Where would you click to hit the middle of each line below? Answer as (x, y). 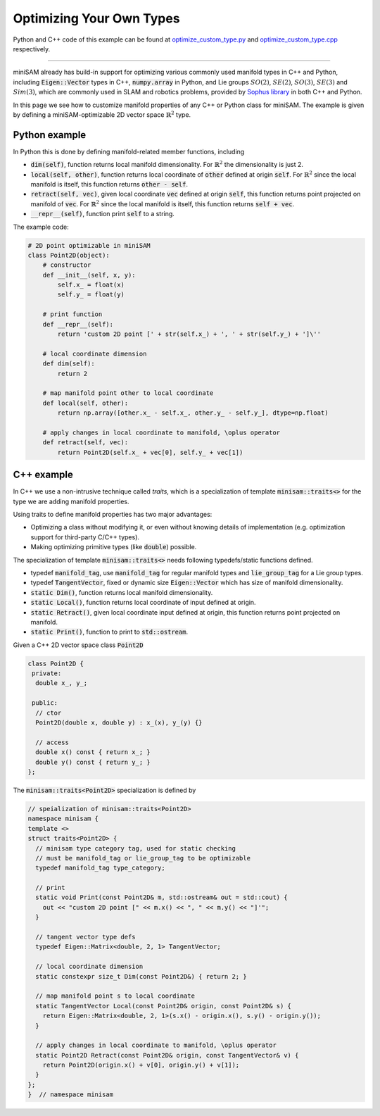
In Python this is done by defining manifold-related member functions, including (129, 151)
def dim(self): (69, 364)
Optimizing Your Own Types (96, 18)
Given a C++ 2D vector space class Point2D (78, 645)
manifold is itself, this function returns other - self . (109, 184)
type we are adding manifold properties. (71, 501)
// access (52, 742)
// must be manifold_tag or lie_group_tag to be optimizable (143, 858)
